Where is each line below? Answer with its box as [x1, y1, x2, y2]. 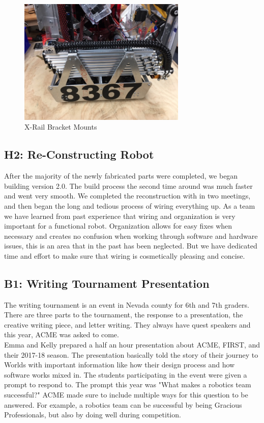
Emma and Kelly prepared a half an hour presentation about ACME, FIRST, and [4, 339, 260, 350]
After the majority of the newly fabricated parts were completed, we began [4, 170, 238, 181]
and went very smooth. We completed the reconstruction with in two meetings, [4, 190, 251, 201]
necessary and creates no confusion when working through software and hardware [4, 230, 258, 241]
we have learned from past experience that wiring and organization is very [4, 210, 236, 221]
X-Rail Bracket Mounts [24, 121, 97, 132]
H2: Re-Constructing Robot [4, 146, 154, 162]
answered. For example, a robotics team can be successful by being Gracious [4, 399, 242, 410]
